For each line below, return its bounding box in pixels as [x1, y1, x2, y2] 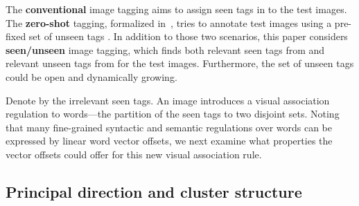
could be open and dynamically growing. [6, 69, 177, 84]
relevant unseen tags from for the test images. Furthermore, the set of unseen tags [6, 56, 354, 71]
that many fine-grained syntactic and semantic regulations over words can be [6, 120, 333, 134]
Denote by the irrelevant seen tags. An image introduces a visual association [6, 93, 330, 107]
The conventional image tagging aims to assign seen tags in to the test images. [6, 2, 347, 16]
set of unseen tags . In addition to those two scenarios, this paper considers [28, 29, 348, 44]
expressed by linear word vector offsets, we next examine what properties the [6, 133, 333, 148]
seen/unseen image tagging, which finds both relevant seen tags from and [6, 42, 325, 57]
